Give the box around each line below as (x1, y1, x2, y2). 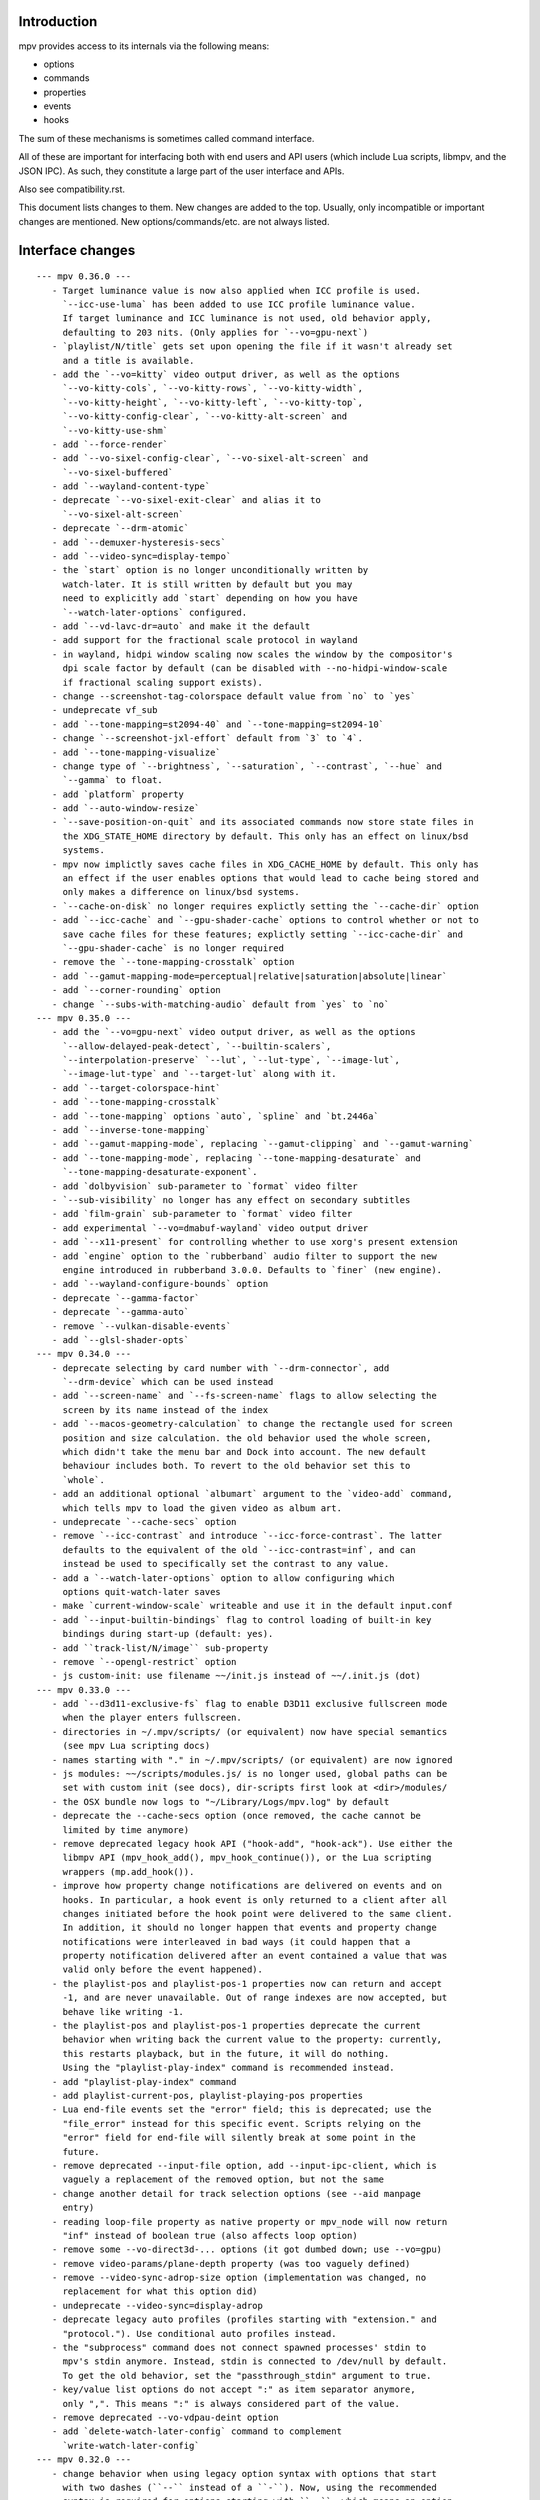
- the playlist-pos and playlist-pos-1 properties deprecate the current (51, 2020, 422, 2032)
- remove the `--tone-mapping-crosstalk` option (51, 956, 295, 968)
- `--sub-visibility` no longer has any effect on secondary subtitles (51, 1195, 411, 1205)
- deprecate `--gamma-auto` (51, 1306, 190, 1318)
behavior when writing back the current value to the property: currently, (62, 2034, 443, 2045)
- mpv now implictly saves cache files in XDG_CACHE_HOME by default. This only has (51, 858, 480, 870)
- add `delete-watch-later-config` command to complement (51, 2426, 342, 2437)
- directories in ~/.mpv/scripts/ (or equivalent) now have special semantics (51, 1726, 448, 1737)
